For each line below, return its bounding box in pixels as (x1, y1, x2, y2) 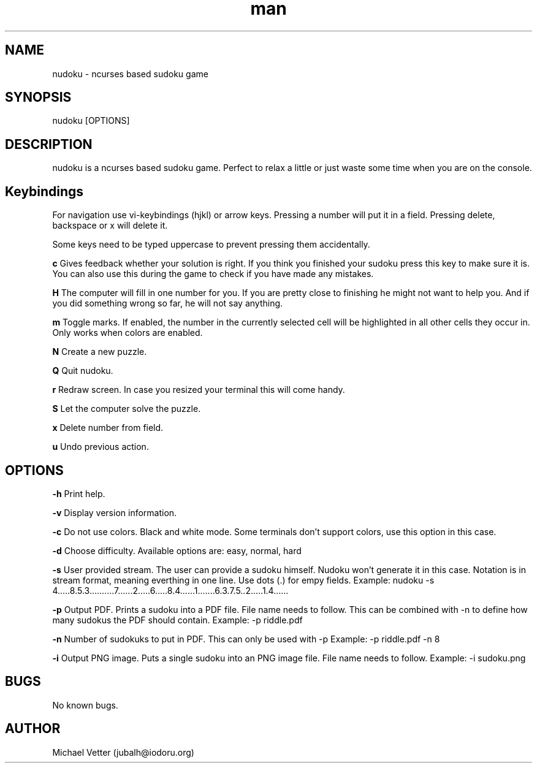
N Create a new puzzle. (52, 346, 147, 357)
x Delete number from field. (52, 422, 164, 433)
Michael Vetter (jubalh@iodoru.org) (52, 747, 194, 758)
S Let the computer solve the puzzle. (52, 403, 201, 414)
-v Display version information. (52, 507, 177, 518)
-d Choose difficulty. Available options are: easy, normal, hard (52, 545, 302, 556)
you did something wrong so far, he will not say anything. (52, 298, 283, 309)
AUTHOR (5, 721, 61, 737)
